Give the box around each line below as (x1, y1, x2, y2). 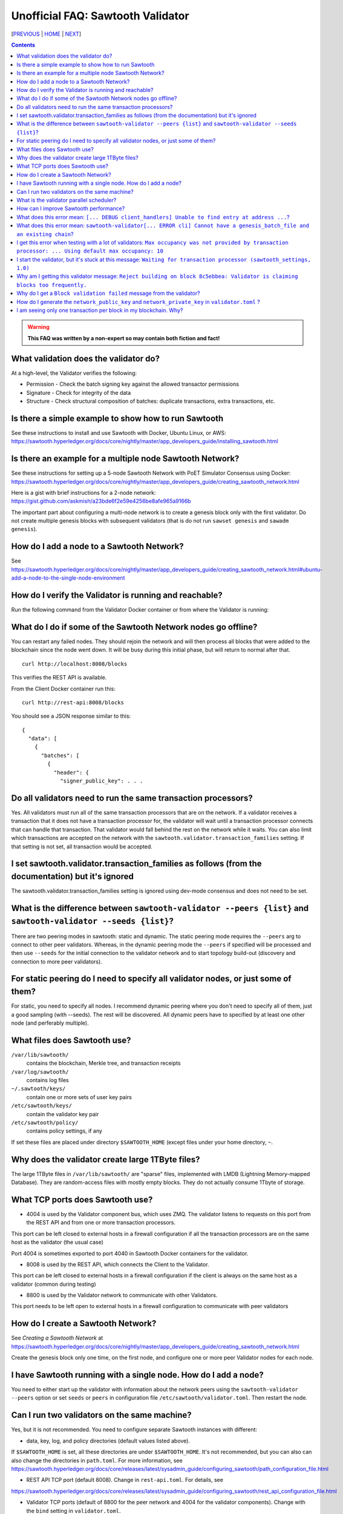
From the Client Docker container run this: (11, 685, 116, 692)
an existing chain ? (16, 230, 74, 237)
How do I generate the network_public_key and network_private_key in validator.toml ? (16, 298, 260, 305)
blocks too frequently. (16, 282, 87, 288)
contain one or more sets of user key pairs (26, 1093, 132, 1100)
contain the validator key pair (26, 1110, 99, 1117)
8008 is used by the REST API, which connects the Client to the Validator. (26, 1260, 209, 1268)
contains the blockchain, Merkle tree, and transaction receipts (26, 1060, 181, 1067)
